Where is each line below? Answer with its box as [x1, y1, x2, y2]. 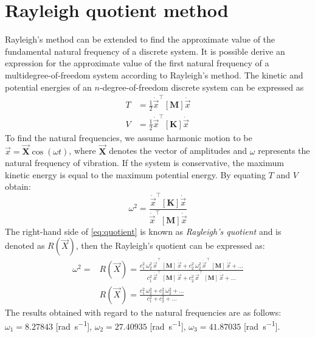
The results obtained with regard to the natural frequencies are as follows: [5, 305, 282, 318]
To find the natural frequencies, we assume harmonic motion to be [5, 131, 252, 144]
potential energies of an [5, 80, 92, 93]
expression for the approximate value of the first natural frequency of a [5, 57, 269, 69]
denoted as [5, 239, 45, 252]
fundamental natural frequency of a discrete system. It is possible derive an [5, 44, 285, 57]
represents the [258, 144, 310, 157]
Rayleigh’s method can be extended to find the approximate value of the [5, 33, 275, 46]
